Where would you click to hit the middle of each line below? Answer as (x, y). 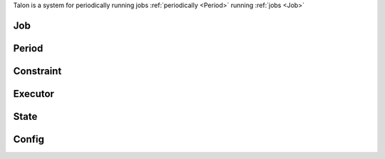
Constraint (37, 71)
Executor (34, 94)
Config (29, 139)
